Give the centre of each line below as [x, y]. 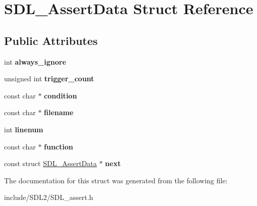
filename [59, 112]
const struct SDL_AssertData [50, 163]
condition [61, 95]
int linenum [24, 129]
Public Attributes [51, 40]
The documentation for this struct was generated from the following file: [116, 180]
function [59, 146]
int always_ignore [35, 61]
